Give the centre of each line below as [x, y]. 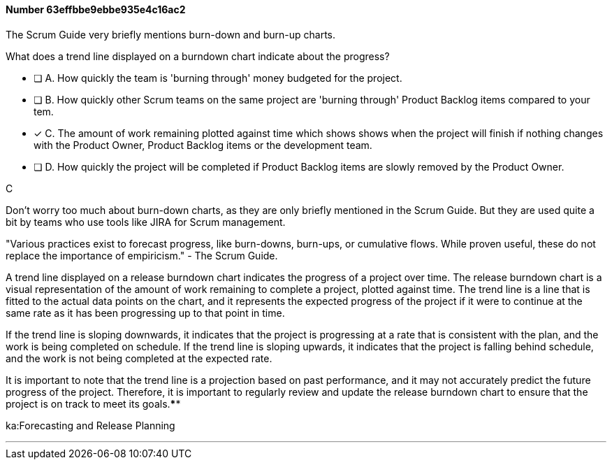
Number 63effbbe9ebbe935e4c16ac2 [96, 9]
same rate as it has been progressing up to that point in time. [145, 313]
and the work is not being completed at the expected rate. [139, 358]
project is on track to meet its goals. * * [93, 403]
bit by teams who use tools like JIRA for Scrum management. [146, 222]
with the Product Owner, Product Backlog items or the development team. [203, 145]
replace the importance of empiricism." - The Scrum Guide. [142, 255]
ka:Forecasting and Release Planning [90, 425]
